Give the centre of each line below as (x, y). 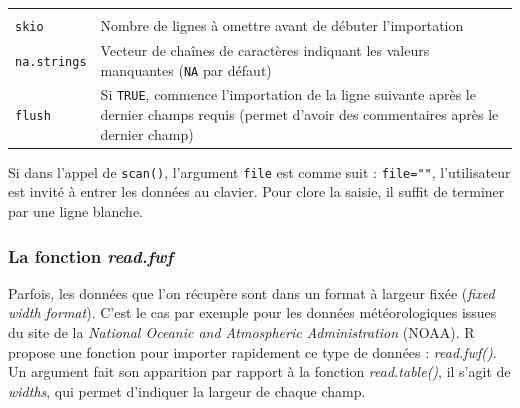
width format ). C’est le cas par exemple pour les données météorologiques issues (252, 312)
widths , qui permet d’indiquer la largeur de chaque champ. (187, 390)
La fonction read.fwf (91, 255)
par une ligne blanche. (76, 211)
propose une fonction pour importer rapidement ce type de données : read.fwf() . (252, 351)
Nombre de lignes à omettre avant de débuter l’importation (282, 25)
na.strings (51, 61)
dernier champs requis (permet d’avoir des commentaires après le (299, 114)
